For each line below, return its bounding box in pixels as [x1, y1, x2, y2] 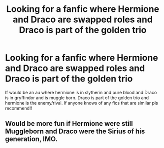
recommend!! [5, 105, 33, 111]
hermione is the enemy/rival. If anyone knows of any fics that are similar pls [5, 100, 159, 106]
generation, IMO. [5, 135, 58, 144]
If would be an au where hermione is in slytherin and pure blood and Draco [5, 89, 157, 95]
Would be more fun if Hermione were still [5, 119, 133, 128]
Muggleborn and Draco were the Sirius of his [5, 127, 145, 136]
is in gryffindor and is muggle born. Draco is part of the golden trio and [5, 95, 149, 101]
